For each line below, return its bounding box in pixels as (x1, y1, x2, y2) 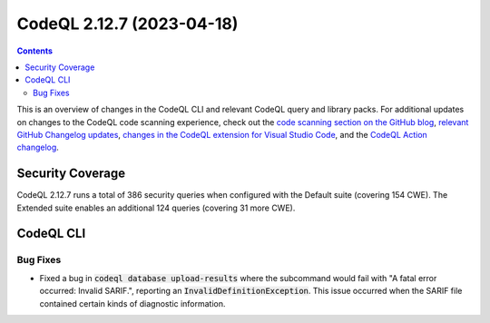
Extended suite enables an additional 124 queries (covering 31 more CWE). (16, 202, 296, 213)
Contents (16, 45, 54, 56)
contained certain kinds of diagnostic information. (39, 298, 226, 308)
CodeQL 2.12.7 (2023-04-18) (16, 14, 239, 34)
